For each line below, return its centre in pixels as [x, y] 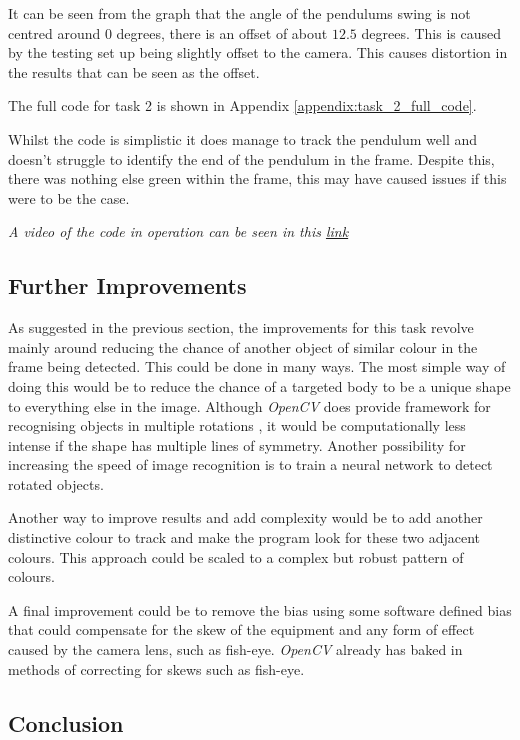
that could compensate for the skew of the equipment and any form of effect [241, 629]
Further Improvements [127, 285]
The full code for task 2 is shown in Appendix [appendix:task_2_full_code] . [242, 105]
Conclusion [66, 722]
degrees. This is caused [431, 32]
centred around [54, 32]
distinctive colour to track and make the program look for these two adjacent [244, 537]
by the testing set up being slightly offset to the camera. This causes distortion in [258, 52]
